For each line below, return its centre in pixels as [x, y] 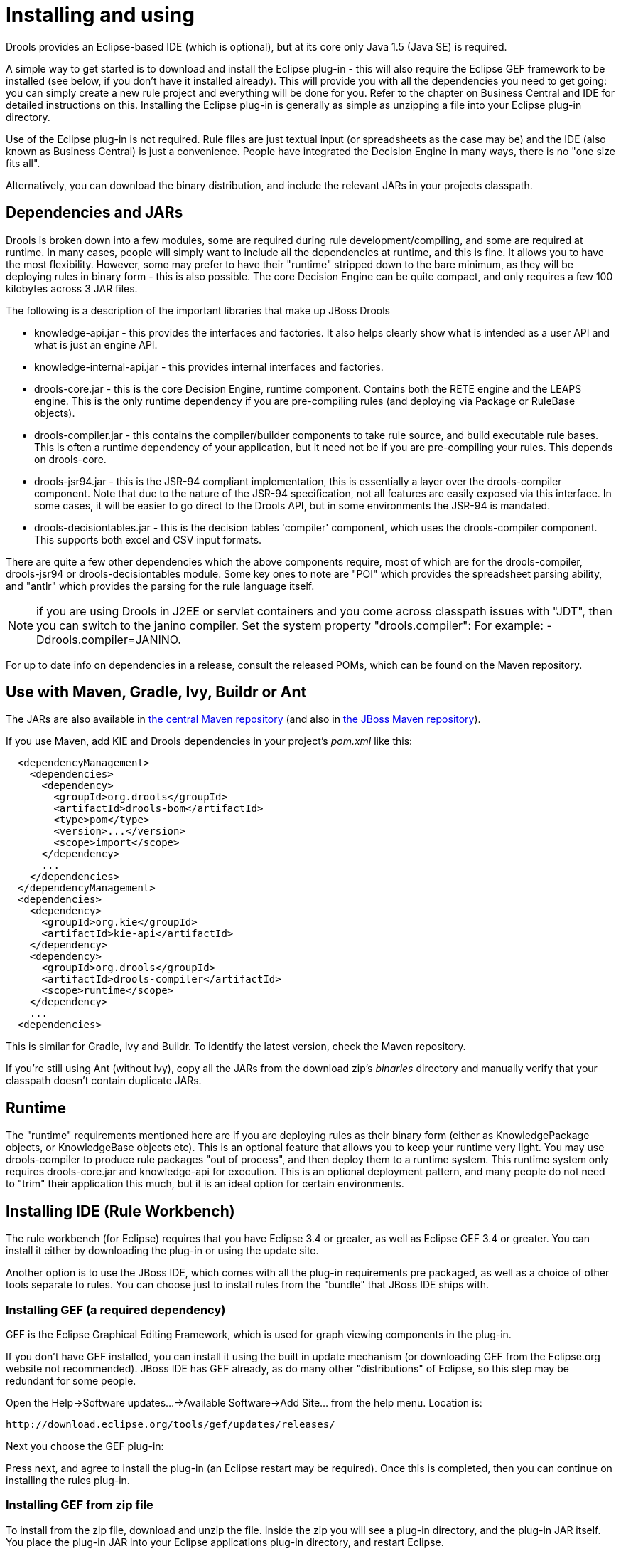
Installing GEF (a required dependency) [116, 1309]
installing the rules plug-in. [68, 1480]
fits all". [23, 163]
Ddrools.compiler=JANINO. [109, 639]
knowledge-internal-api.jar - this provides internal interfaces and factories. [209, 366]
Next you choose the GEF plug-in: [85, 1446]
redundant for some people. [71, 1380]
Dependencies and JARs [94, 213]
